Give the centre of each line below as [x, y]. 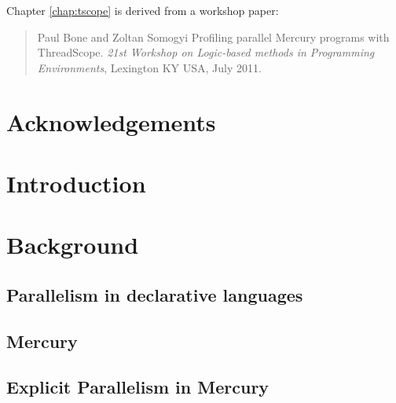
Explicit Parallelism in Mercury [138, 387]
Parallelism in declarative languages [155, 294]
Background [73, 245]
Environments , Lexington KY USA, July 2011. [149, 67]
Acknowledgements [111, 121]
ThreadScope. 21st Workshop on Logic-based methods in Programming [206, 52]
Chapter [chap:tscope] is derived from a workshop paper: [143, 10]
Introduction [76, 183]
